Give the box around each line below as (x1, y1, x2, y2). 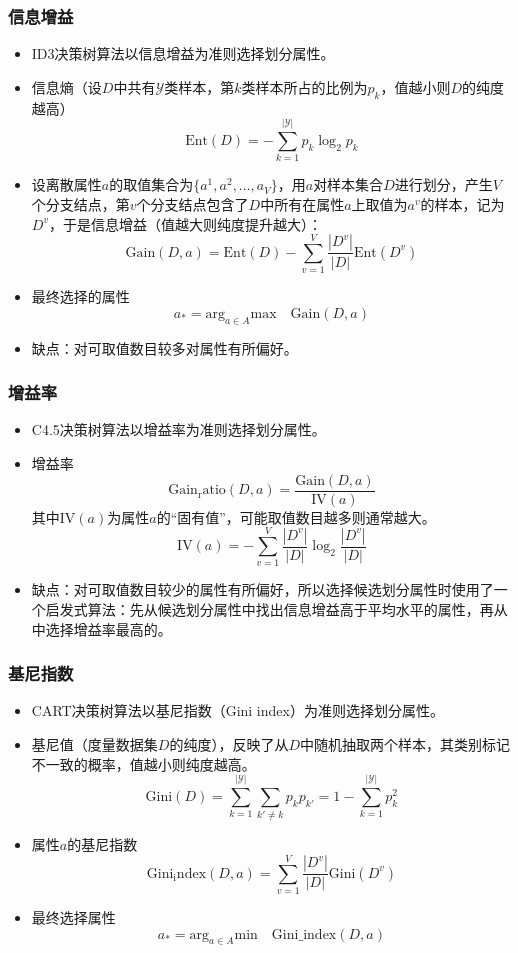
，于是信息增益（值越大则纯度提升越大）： (48, 213, 322, 234)
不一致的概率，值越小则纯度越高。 (31, 753, 256, 774)
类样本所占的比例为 (241, 76, 368, 97)
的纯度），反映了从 (169, 734, 289, 754)
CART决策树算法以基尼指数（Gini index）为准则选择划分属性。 (31, 700, 444, 721)
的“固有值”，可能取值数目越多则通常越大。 (156, 506, 436, 527)
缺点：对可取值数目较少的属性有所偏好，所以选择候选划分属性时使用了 (31, 579, 494, 600)
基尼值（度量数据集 (31, 734, 158, 754)
